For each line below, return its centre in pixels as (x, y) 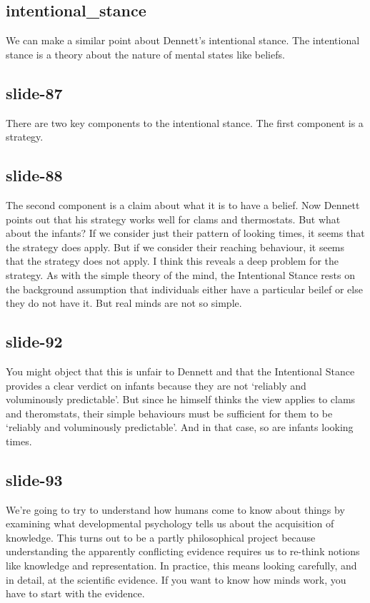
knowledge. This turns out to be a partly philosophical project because (161, 537)
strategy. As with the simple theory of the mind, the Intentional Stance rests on (180, 274)
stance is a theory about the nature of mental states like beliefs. (145, 54)
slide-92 (34, 341)
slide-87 (34, 92)
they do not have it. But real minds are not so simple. (124, 303)
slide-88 (34, 175)
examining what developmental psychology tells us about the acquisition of (170, 523)
